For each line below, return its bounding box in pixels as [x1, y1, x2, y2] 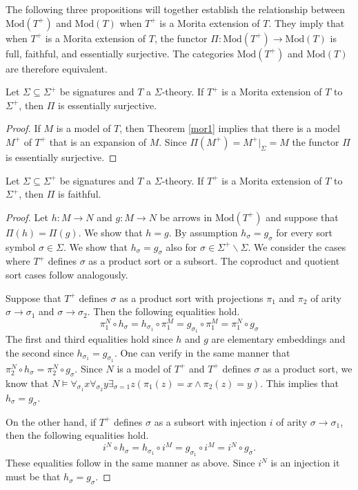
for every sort [276, 225, 333, 239]
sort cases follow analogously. [6, 267, 128, 281]
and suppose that [266, 209, 339, 224]
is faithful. [58, 187, 101, 201]
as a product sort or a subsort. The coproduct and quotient [88, 254, 340, 268]
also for [166, 239, 197, 254]
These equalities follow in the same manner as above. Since [6, 455, 255, 470]
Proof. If [6, 121, 41, 135]
